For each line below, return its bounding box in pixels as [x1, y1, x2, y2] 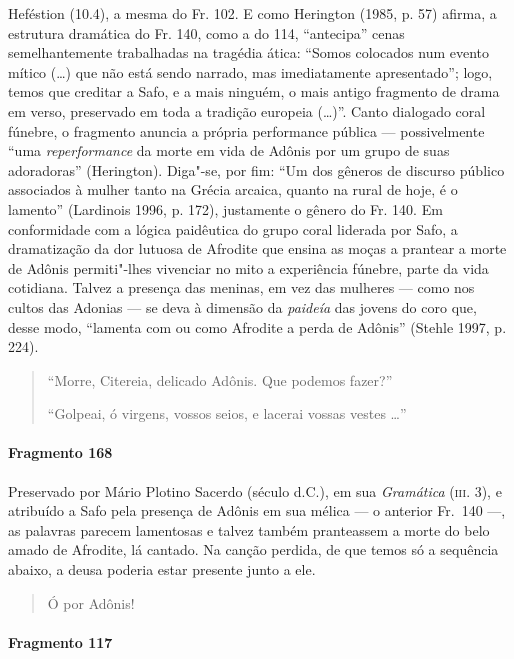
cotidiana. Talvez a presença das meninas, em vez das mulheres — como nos [8, 277, 475, 298]
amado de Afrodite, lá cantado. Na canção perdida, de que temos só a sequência [8, 539, 499, 560]
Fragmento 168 [8, 442, 113, 463]
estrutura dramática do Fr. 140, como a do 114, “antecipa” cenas [8, 22, 405, 43]
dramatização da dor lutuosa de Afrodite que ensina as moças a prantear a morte [8, 238, 507, 259]
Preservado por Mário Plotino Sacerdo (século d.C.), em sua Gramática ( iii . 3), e [8, 480, 502, 501]
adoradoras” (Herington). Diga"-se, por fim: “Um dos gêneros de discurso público [8, 159, 505, 180]
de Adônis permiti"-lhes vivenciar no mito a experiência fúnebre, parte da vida [8, 257, 489, 278]
